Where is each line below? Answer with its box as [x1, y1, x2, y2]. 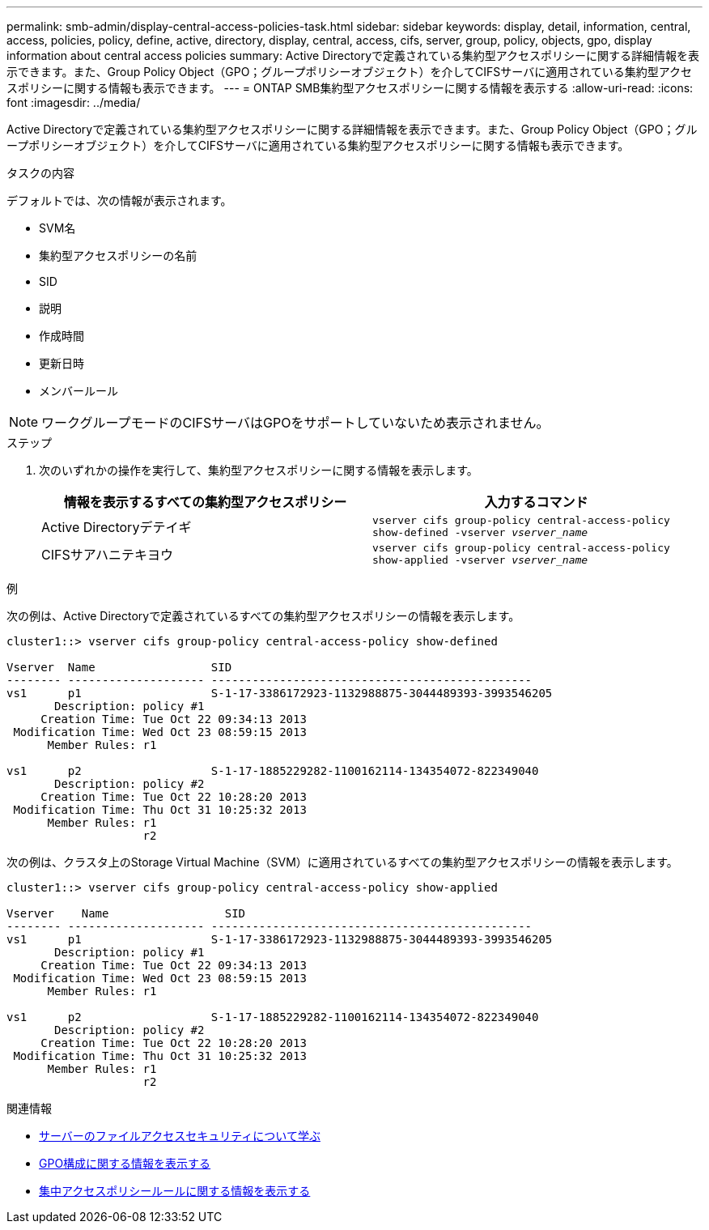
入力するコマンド [484, 494, 588, 510]
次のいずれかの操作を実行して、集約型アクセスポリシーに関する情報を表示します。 [39, 463, 478, 477]
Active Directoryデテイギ [41, 519, 192, 535]
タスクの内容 [6, 166, 74, 180]
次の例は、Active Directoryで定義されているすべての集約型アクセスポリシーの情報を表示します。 [6, 609, 520, 623]
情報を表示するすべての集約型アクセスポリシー [63, 494, 347, 510]
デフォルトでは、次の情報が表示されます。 [6, 194, 232, 207]
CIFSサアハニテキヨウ [41, 547, 174, 563]
